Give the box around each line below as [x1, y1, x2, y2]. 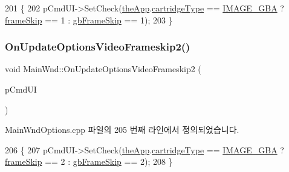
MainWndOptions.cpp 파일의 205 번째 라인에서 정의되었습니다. [5, 123, 239, 136]
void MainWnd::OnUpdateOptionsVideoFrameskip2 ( [5, 63, 201, 75]
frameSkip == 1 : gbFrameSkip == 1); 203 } [5, 13, 173, 26]
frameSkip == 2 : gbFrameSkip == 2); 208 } [5, 155, 173, 168]
